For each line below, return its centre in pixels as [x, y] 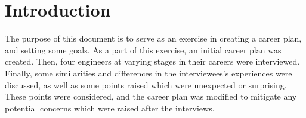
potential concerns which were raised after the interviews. [110, 108]
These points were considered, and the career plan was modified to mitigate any [151, 96]
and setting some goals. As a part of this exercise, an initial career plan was [143, 50]
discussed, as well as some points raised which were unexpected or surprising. [146, 84]
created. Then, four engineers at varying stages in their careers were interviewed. [152, 61]
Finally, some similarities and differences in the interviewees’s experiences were [149, 73]
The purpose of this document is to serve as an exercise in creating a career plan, [153, 38]
